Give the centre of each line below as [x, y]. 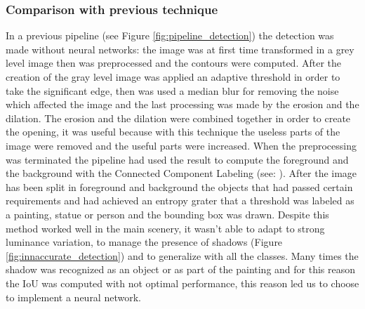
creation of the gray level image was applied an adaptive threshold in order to [173, 77]
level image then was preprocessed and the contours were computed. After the [174, 63]
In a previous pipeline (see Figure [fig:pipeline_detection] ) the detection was [170, 35]
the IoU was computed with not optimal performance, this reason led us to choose [182, 283]
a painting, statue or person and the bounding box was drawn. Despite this [167, 214]
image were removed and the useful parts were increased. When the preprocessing [181, 145]
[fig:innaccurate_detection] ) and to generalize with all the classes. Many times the [182, 255]
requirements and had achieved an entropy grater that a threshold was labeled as [180, 200]
